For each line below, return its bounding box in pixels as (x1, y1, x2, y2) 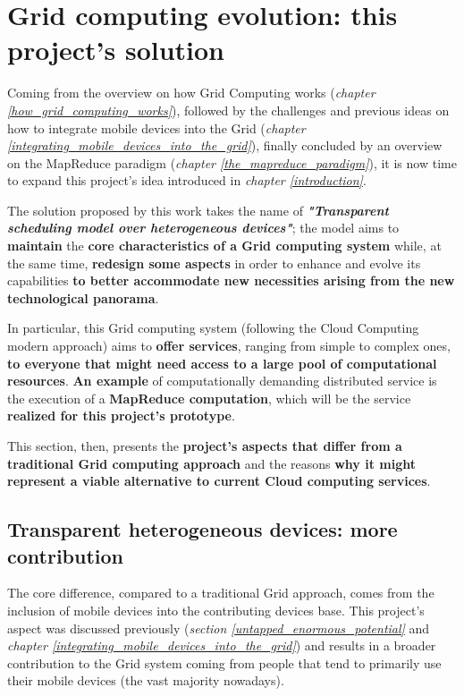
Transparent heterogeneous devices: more (7, 515, 398, 543)
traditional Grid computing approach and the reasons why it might (7, 454, 416, 472)
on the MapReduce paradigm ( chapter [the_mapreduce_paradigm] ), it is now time (7, 153, 457, 172)
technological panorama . (7, 288, 159, 307)
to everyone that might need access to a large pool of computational (7, 353, 437, 372)
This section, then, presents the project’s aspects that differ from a (7, 437, 402, 454)
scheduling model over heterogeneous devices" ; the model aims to (7, 218, 400, 237)
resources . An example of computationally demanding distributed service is (7, 371, 437, 390)
